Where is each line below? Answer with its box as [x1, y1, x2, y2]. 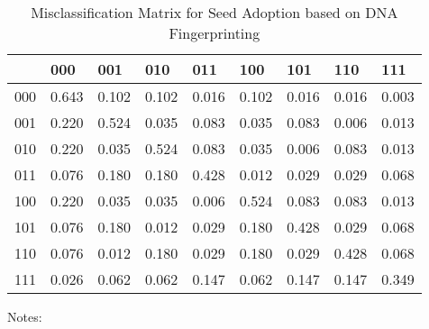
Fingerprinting [169, 23, 260, 43]
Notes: [7, 307, 42, 325]
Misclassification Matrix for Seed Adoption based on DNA [31, 2, 398, 23]
